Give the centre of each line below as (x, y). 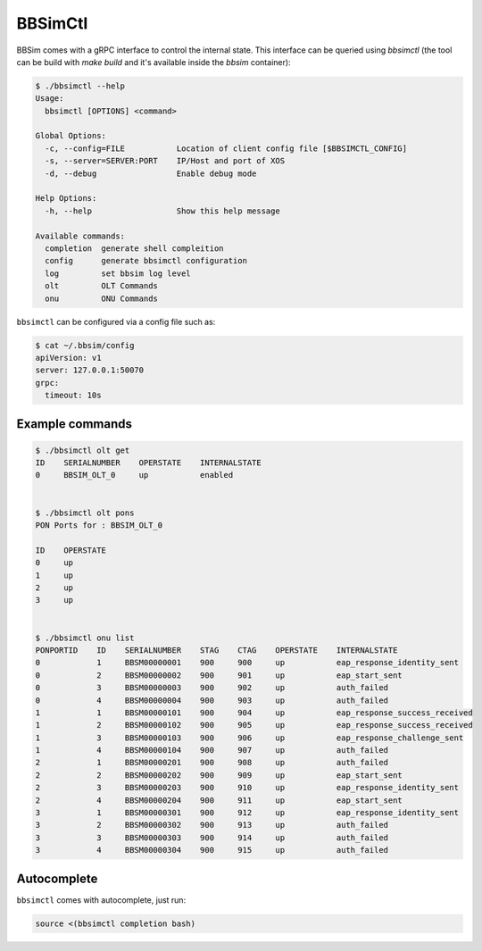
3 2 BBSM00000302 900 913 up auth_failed (212, 825)
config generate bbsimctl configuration (146, 261)
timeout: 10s (73, 396)
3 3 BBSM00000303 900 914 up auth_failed (212, 838)
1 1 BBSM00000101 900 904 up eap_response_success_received (254, 713)
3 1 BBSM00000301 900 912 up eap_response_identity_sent (247, 813)
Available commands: (80, 236)
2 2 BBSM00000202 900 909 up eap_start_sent (219, 775)
